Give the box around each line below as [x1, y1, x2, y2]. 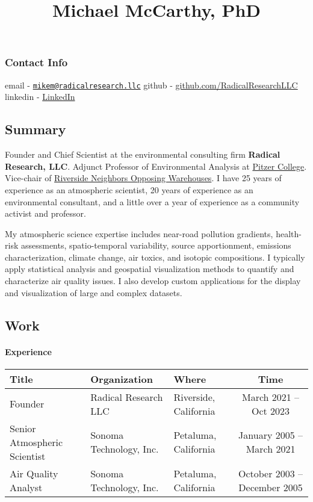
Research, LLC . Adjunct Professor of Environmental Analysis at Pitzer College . [5, 160, 307, 172]
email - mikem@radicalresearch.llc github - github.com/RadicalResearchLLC [5, 78, 298, 91]
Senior [10, 421, 36, 435]
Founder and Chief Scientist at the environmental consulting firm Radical [5, 148, 280, 161]
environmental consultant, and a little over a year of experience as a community [5, 195, 300, 208]
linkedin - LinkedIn [5, 90, 75, 103]
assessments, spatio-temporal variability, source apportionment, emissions [20, 239, 291, 252]
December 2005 [238, 480, 303, 494]
